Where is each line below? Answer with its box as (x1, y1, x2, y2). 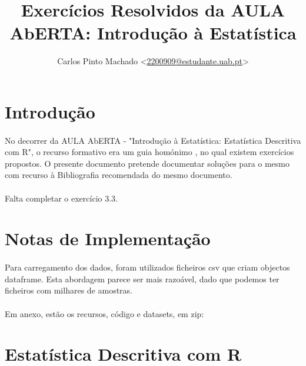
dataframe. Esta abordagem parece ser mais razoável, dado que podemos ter (5, 272, 280, 285)
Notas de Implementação (5, 226, 211, 250)
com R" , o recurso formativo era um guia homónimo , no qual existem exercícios (5, 146, 294, 158)
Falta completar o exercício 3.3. (5, 192, 118, 204)
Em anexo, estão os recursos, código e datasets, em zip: (5, 307, 204, 319)
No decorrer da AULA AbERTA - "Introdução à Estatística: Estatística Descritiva (5, 134, 301, 146)
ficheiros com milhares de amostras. (5, 284, 132, 296)
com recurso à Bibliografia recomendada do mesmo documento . (5, 169, 232, 181)
